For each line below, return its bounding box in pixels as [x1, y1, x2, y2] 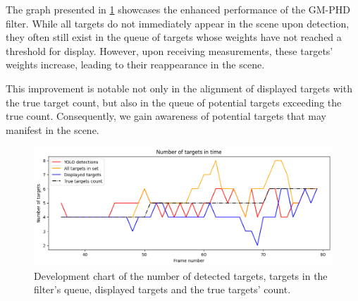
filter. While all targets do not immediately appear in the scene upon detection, [6, 16, 350, 30]
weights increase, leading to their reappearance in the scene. [6, 57, 265, 72]
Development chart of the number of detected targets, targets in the [34, 268, 328, 283]
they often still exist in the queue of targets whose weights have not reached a [6, 30, 342, 44]
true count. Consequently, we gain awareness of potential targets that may [6, 109, 327, 123]
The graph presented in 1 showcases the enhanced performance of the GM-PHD [6, 2, 350, 16]
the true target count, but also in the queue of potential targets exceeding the [6, 94, 342, 109]
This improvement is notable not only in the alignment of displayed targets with [6, 80, 352, 95]
